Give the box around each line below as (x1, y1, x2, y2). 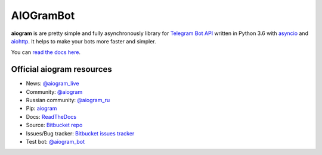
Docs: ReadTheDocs (26, 113, 77, 120)
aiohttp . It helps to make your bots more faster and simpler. (11, 37, 156, 45)
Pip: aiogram (26, 105, 57, 112)
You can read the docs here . (11, 49, 80, 56)
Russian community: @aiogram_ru (26, 97, 110, 104)
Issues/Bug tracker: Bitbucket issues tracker (26, 129, 135, 137)
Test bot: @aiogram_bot (26, 138, 85, 145)
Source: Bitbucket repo (26, 122, 83, 129)
